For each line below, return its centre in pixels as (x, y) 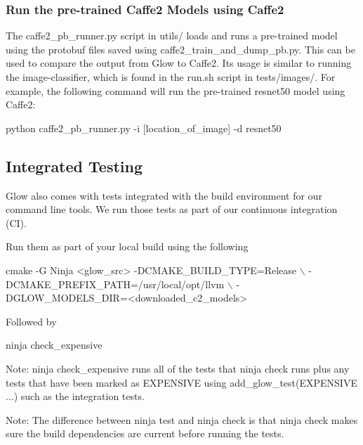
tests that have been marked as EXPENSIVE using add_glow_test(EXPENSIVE (181, 382)
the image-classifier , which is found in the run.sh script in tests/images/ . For (171, 77)
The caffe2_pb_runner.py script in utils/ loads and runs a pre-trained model (172, 36)
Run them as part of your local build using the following (127, 246)
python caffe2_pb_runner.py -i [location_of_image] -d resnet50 (144, 128)
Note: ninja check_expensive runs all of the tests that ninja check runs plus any (178, 368)
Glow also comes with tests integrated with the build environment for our (164, 195)
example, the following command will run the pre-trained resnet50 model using (176, 90)
